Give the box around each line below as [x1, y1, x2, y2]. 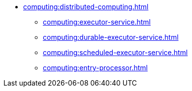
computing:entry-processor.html [43, 63, 148, 72]
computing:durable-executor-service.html [43, 33, 179, 41]
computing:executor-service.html [43, 18, 151, 26]
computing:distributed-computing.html [23, 2, 149, 11]
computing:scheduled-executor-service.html [43, 48, 188, 57]
